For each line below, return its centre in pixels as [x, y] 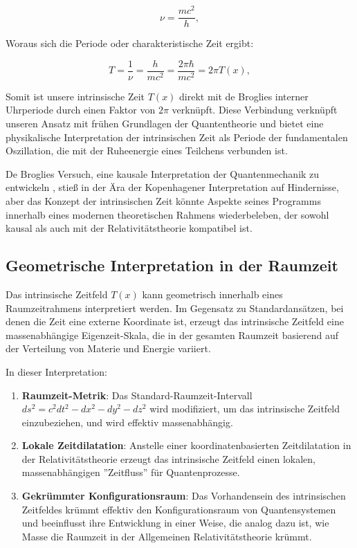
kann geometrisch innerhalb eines [212, 294]
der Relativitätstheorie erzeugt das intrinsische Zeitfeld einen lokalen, [168, 458]
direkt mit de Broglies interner [244, 96]
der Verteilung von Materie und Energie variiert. [108, 348]
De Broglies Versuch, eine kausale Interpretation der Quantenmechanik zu [163, 173]
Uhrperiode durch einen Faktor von [81, 110]
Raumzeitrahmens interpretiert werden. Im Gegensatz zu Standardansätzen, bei [175, 308]
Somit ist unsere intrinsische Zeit [75, 96]
